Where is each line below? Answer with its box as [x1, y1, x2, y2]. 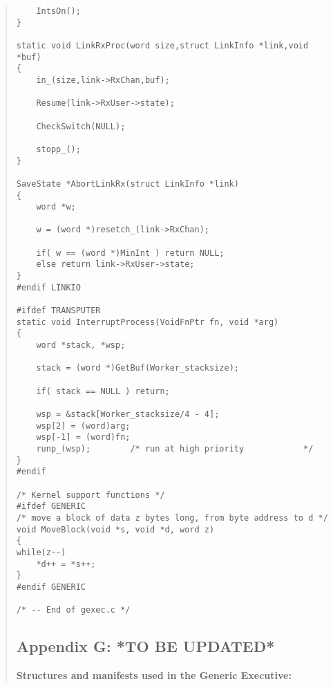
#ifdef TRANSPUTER [16, 306, 101, 316]
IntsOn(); [36, 6, 81, 16]
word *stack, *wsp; [36, 340, 126, 351]
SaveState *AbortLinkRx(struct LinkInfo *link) [16, 178, 239, 189]
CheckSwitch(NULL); [36, 121, 126, 131]
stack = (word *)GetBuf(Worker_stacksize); [36, 363, 239, 373]
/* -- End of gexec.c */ [16, 605, 131, 615]
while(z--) [16, 547, 66, 557]
